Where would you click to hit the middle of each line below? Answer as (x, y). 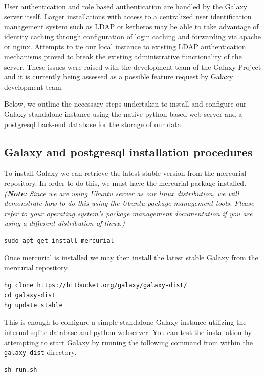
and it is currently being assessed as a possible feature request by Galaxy (119, 77)
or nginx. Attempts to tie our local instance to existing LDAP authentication (125, 46)
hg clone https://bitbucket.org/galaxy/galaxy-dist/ (96, 285)
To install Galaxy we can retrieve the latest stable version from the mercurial (125, 173)
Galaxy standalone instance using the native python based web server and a (123, 113)
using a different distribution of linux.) (64, 223)
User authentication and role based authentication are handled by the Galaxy (126, 6)
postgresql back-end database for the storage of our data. (94, 124)
